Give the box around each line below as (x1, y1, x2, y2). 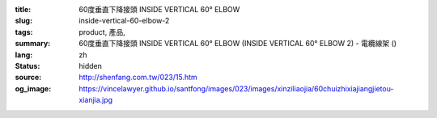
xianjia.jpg (78, 95, 113, 105)
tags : (15, 27, 33, 36)
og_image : (15, 83, 52, 93)
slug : (15, 16, 32, 26)
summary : (15, 39, 51, 48)
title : (15, 5, 32, 14)
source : (15, 73, 42, 82)
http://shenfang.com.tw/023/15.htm (78, 73, 197, 82)
